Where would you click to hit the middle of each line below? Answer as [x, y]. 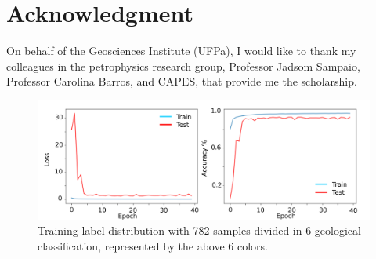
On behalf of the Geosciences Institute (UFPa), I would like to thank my [181, 51]
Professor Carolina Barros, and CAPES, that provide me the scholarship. [182, 81]
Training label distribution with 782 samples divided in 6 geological [199, 230]
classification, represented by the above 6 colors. [153, 246]
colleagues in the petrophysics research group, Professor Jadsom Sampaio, [183, 66]
